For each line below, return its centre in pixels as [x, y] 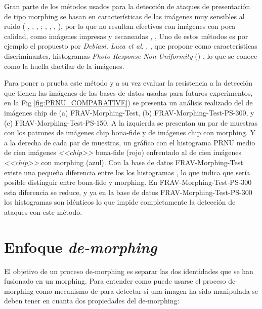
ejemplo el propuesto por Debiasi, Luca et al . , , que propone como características [131, 46]
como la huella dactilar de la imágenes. [64, 66]
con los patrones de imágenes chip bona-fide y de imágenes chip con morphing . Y [130, 132]
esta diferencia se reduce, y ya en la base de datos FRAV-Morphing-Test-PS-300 [128, 192]
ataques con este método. [43, 211]
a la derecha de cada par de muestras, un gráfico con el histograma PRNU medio [130, 142]
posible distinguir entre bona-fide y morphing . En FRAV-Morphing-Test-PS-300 [128, 182]
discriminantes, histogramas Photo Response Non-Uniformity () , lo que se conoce [131, 55]
